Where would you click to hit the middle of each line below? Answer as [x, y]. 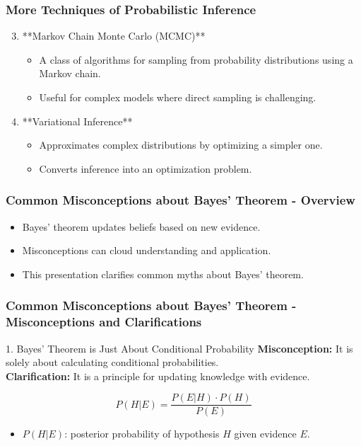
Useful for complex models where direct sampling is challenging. [178, 97]
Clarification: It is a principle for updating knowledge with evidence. [158, 376]
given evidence [265, 434]
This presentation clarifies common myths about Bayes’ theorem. [163, 274]
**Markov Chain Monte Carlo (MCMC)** [114, 36]
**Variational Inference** [77, 121]
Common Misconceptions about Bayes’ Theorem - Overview [180, 200]
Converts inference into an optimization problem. [146, 168]
